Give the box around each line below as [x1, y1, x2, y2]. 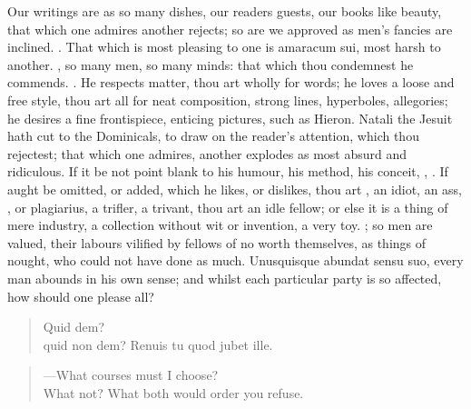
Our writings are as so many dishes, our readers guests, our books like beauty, [7, 2, 442, 20]
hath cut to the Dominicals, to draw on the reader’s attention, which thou [7, 126, 419, 145]
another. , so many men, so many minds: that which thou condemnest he [7, 55, 414, 74]
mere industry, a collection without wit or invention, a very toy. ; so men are [7, 215, 433, 234]
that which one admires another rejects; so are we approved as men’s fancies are [7, 19, 453, 38]
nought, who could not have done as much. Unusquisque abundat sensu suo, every [7, 251, 464, 270]
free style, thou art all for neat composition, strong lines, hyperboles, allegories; [7, 90, 448, 109]
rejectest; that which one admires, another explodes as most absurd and [7, 144, 407, 163]
